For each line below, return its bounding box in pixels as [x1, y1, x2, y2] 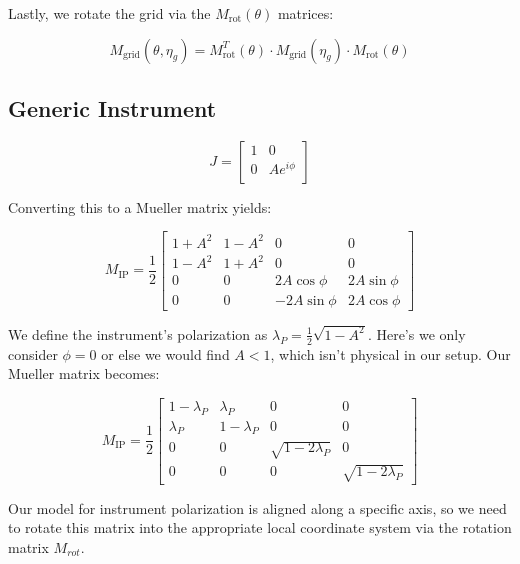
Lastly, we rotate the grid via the [8, 3, 211, 23]
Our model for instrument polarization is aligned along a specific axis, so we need [8, 497, 507, 518]
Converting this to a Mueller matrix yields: [8, 196, 272, 217]
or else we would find [101, 343, 230, 364]
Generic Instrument [8, 92, 217, 123]
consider [8, 343, 58, 364]
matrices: [277, 3, 334, 23]
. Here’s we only [367, 323, 466, 344]
